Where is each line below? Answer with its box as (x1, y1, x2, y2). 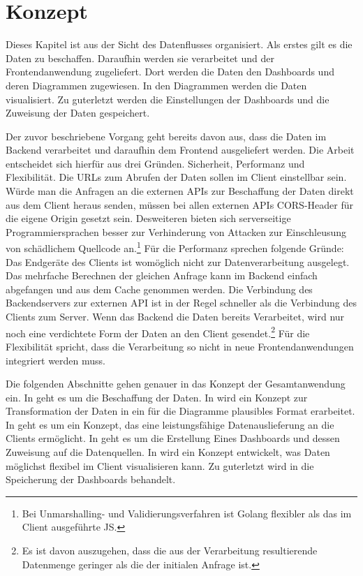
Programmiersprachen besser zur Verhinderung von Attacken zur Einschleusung (6, 224, 347, 239)
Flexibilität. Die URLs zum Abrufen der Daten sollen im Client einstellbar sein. (6, 170, 347, 184)
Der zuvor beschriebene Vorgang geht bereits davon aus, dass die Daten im (6, 128, 327, 143)
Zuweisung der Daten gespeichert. (6, 105, 150, 120)
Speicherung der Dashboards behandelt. (6, 472, 176, 487)
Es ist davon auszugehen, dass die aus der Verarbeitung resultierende (22, 543, 318, 558)
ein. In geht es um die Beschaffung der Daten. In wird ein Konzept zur (6, 390, 308, 404)
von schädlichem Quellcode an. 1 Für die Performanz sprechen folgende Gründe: (6, 239, 344, 256)
